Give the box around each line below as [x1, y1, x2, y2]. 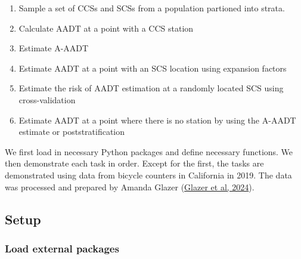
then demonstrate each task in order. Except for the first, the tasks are [5, 157, 264, 169]
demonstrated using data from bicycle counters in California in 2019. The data [5, 168, 292, 181]
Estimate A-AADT [18, 42, 89, 54]
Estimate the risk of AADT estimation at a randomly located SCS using [18, 82, 284, 94]
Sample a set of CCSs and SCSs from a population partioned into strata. [18, 2, 285, 14]
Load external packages [5, 240, 119, 255]
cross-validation [18, 93, 76, 106]
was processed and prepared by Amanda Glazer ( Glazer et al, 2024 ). [5, 180, 255, 193]
